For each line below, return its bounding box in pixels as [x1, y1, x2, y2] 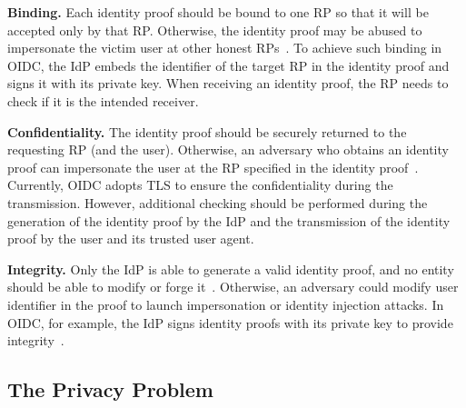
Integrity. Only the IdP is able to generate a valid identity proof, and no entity [7, 259, 454, 278]
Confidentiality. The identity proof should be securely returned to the [7, 122, 407, 141]
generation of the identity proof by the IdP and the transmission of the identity [7, 211, 451, 230]
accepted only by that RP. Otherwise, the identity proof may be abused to [7, 20, 422, 39]
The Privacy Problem [7, 375, 213, 403]
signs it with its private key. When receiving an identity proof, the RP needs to [7, 74, 449, 93]
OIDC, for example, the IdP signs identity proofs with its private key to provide [7, 313, 453, 332]
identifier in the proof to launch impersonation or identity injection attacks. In [7, 294, 444, 313]
